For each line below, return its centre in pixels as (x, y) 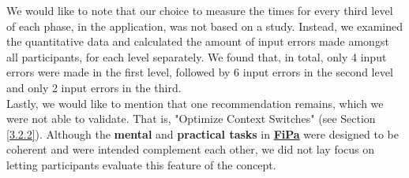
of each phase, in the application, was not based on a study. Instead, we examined (205, 26)
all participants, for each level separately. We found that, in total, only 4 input (197, 56)
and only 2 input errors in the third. (94, 87)
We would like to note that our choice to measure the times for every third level (200, 10)
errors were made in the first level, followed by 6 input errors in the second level (200, 72)
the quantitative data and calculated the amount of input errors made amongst (198, 41)
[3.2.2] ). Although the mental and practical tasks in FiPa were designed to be (203, 133)
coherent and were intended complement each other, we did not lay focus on (191, 149)
